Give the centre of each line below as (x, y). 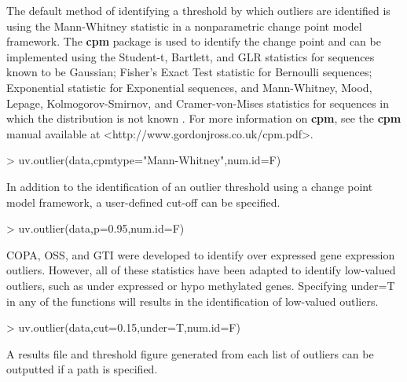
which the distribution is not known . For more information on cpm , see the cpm (204, 118)
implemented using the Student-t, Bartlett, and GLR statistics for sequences (191, 56)
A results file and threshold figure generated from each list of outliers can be (190, 353)
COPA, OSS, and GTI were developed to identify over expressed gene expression (201, 254)
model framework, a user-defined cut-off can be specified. (143, 202)
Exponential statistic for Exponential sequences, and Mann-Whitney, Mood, (189, 87)
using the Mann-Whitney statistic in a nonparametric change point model (184, 26)
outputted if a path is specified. (82, 369)
